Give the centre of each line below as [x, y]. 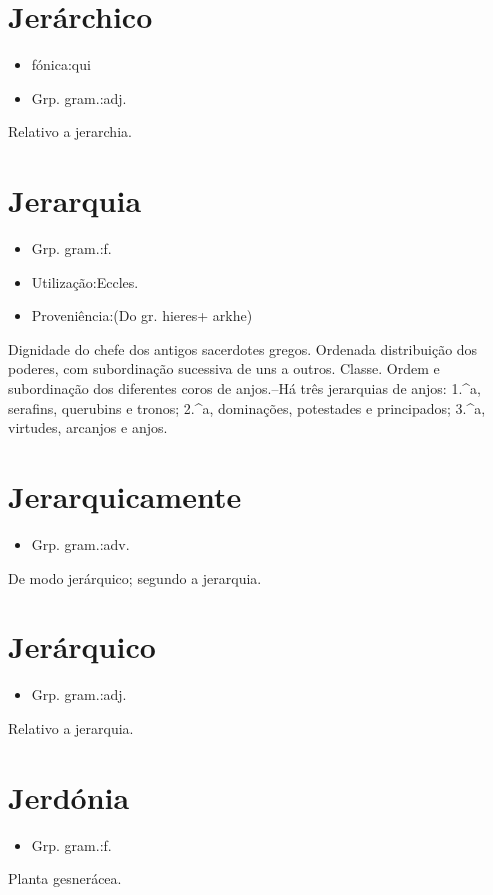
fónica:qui [61, 64]
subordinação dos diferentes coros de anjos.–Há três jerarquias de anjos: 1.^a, [244, 388]
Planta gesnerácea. [65, 878]
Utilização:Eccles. [85, 281]
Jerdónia [69, 796]
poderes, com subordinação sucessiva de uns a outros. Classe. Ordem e [224, 368]
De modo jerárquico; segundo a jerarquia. [135, 577]
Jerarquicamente [125, 495]
